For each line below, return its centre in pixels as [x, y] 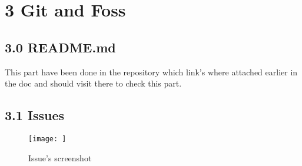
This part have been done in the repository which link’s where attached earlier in [151, 72]
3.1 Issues [35, 115]
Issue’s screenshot [60, 157]
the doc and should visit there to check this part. [93, 83]
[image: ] [47, 139]
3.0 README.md [60, 47]
